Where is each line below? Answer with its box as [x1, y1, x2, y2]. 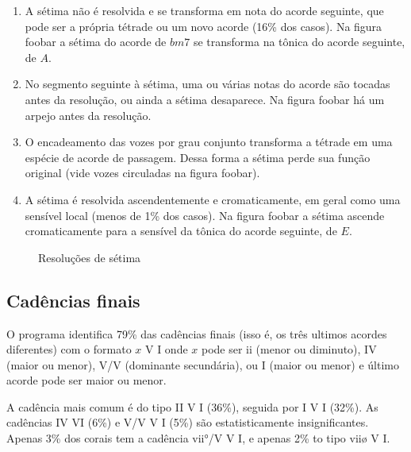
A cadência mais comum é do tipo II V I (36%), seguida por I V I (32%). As [6, 398, 378, 415]
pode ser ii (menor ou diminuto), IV [202, 341, 377, 357]
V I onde [144, 341, 188, 357]
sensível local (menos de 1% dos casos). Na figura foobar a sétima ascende [25, 207, 385, 223]
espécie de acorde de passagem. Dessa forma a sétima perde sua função [25, 149, 371, 165]
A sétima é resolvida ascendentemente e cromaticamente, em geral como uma [25, 191, 401, 207]
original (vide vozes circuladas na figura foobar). [25, 164, 260, 181]
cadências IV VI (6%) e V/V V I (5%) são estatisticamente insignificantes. [6, 414, 369, 431]
